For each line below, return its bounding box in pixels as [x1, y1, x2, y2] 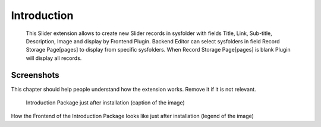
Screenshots [11, 70, 59, 80]
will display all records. [26, 54, 82, 62]
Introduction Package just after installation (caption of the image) [26, 99, 185, 106]
